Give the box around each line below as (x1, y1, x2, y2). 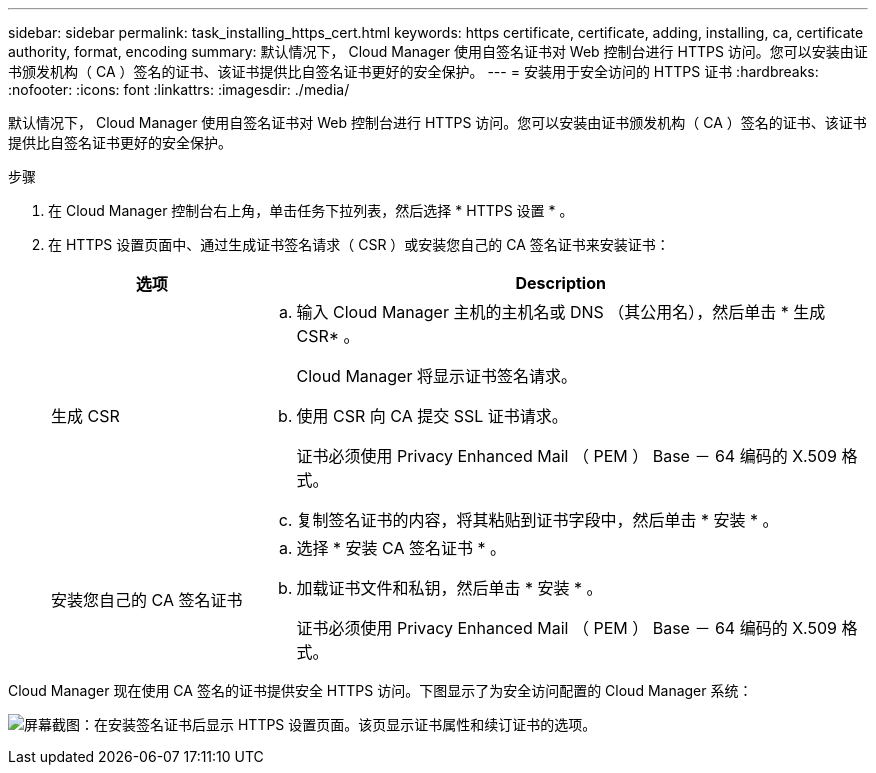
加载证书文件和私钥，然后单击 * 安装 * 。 (296, 578, 603, 598)
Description (515, 273, 606, 293)
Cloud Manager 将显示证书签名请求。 (296, 366, 577, 386)
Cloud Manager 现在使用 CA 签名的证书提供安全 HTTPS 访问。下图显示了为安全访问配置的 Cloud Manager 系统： (8, 682, 753, 699)
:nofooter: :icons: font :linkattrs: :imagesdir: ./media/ (8, 81, 350, 98)
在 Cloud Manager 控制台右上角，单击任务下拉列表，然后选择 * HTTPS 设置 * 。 (48, 202, 574, 219)
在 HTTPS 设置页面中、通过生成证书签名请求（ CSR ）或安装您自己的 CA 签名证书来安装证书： (48, 236, 670, 253)
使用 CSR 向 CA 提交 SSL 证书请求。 (296, 406, 568, 426)
